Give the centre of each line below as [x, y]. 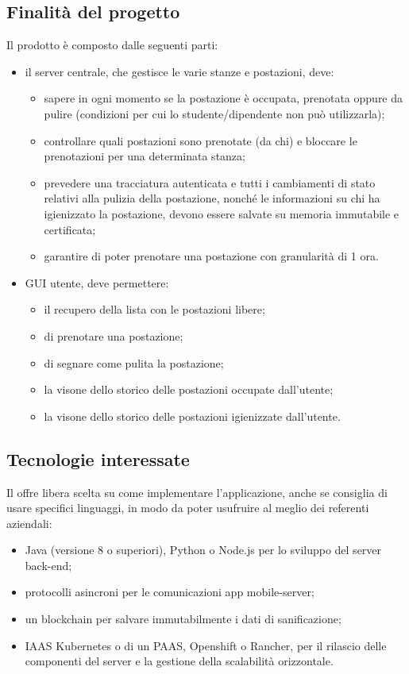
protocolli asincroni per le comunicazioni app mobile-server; [170, 592]
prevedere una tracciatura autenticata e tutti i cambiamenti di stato [210, 182]
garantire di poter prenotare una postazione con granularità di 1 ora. [211, 256]
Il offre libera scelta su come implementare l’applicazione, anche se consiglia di [197, 492]
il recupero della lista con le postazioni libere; [154, 309]
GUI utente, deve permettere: [97, 282]
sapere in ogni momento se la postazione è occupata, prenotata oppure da [224, 98]
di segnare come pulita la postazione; [134, 362]
